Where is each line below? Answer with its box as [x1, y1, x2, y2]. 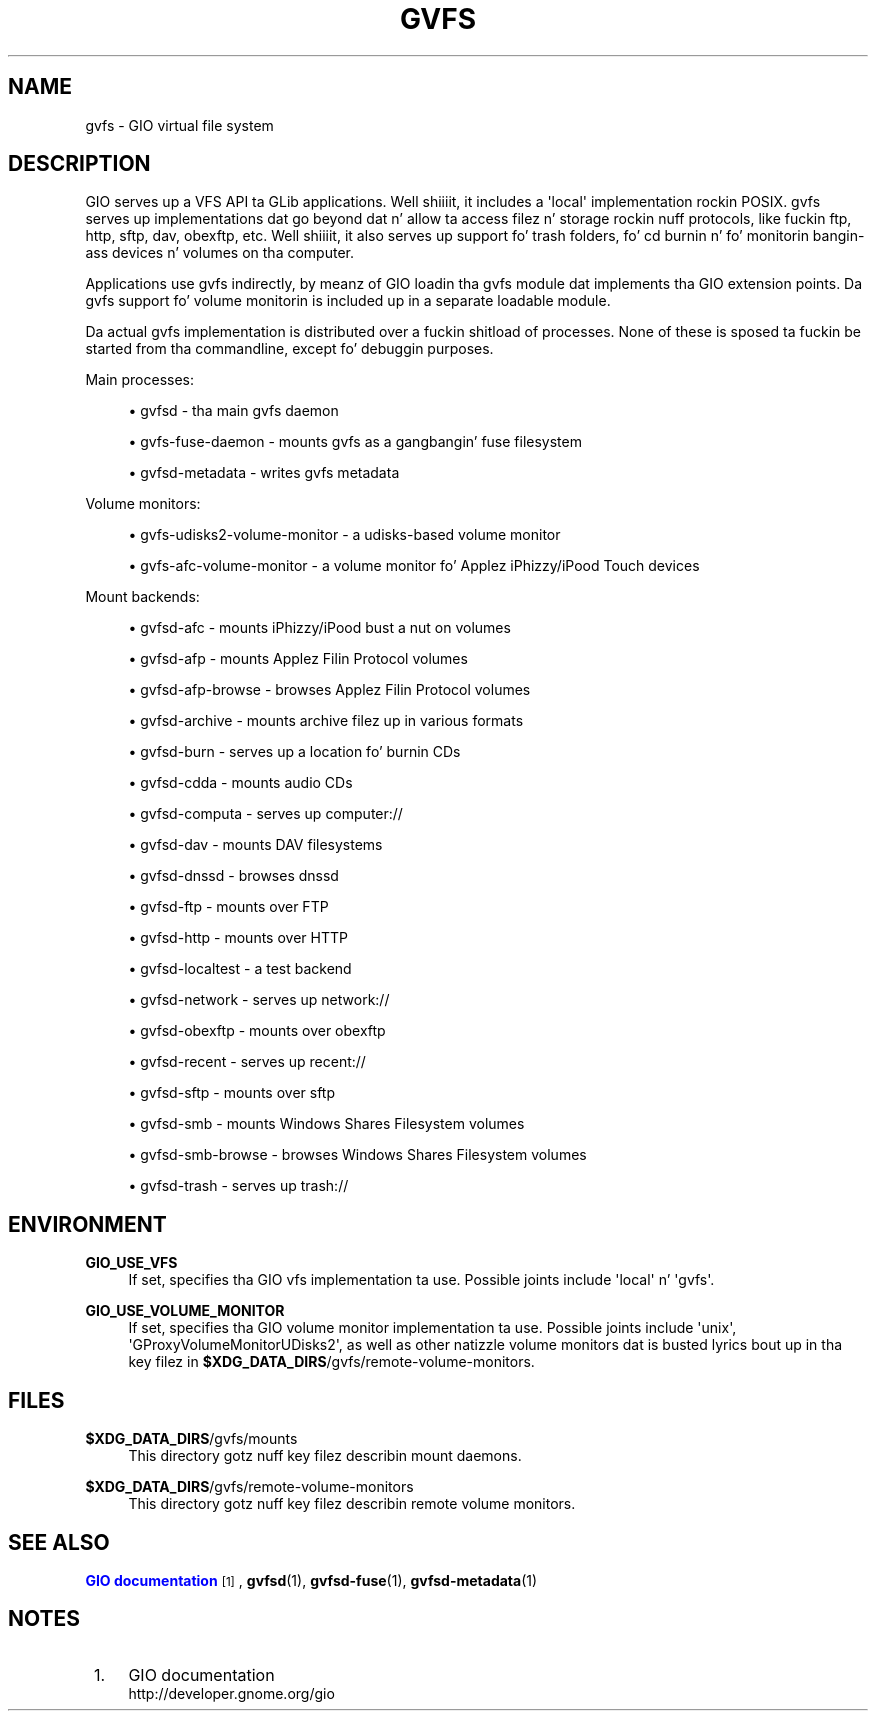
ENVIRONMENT [8, 1211, 167, 1237]
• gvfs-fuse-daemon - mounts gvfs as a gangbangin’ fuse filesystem [128, 433, 582, 451]
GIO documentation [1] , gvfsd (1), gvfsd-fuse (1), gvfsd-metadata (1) [85, 1571, 538, 1589]
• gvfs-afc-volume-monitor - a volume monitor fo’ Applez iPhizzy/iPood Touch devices [128, 557, 700, 575]
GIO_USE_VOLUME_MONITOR [85, 1302, 285, 1320]
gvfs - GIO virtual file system [85, 116, 274, 134]
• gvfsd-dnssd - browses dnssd [128, 867, 339, 885]
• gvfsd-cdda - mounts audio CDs [128, 774, 353, 792]
